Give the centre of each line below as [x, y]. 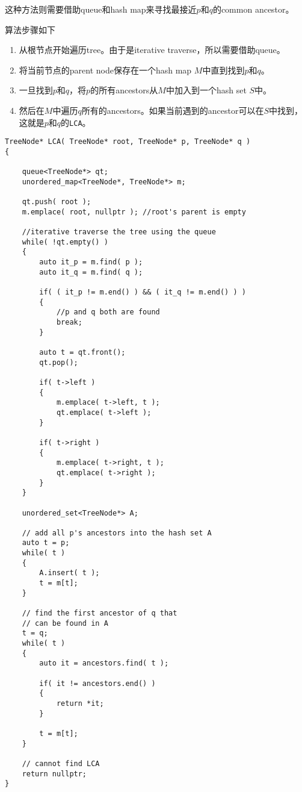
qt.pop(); [59, 362]
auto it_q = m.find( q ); [91, 272]
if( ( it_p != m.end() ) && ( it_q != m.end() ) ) [143, 292]
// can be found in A [65, 623]
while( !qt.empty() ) [65, 242]
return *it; [80, 703]
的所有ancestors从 [124, 90]
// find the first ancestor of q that [100, 613]
